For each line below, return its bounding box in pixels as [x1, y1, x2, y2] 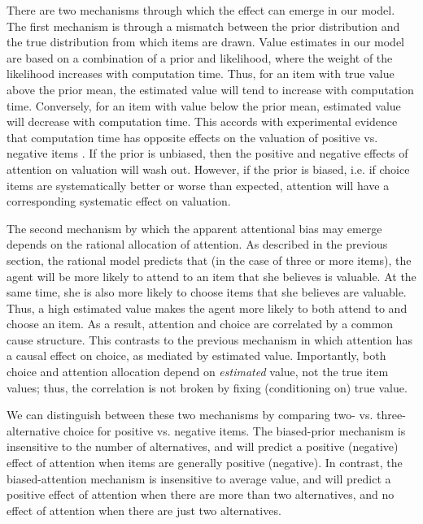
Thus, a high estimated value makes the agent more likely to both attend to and [7, 299, 408, 316]
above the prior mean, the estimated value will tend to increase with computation [7, 80, 414, 97]
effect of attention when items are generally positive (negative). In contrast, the [7, 454, 403, 471]
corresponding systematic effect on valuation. [7, 193, 231, 210]
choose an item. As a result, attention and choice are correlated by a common [7, 315, 394, 332]
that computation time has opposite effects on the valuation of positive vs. [7, 128, 378, 145]
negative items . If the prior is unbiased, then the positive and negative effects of [7, 145, 408, 162]
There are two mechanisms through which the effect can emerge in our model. [7, 2, 395, 18]
